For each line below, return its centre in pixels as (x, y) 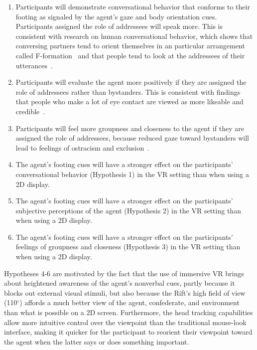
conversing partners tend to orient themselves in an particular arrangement (130, 46)
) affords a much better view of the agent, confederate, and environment (129, 302)
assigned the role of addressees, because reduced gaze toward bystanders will (132, 138)
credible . (30, 111)
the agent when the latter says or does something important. (97, 341)
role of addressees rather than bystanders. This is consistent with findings (128, 91)
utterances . (34, 65)
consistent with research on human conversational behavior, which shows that (134, 36)
